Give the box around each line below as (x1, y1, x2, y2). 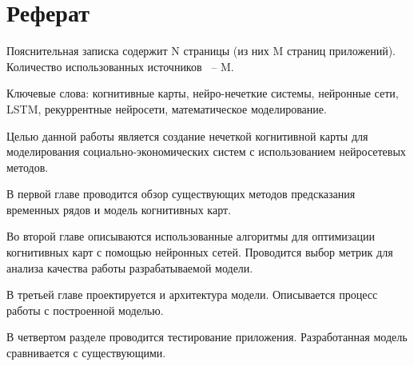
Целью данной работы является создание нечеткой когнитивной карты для (6, 127, 368, 144)
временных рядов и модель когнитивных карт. (6, 201, 231, 217)
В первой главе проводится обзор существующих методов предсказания (6, 185, 356, 202)
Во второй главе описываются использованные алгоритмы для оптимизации (6, 228, 375, 245)
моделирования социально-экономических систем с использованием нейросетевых (6, 143, 406, 160)
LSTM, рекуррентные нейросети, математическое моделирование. (6, 100, 327, 117)
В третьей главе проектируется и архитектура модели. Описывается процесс (6, 286, 378, 303)
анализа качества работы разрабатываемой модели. (6, 259, 253, 276)
